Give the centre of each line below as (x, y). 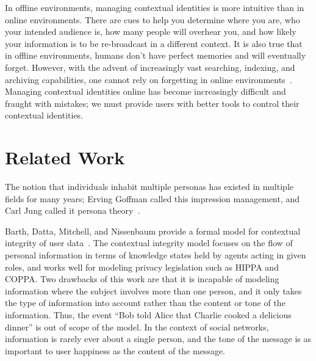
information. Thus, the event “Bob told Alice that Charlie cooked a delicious (148, 315)
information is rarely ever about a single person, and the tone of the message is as (158, 339)
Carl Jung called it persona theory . (73, 210)
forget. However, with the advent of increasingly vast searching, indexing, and (150, 67)
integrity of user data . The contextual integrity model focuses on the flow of (149, 243)
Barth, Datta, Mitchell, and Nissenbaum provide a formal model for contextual (153, 231)
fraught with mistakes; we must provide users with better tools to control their (152, 103)
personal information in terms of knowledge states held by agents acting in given (156, 255)
